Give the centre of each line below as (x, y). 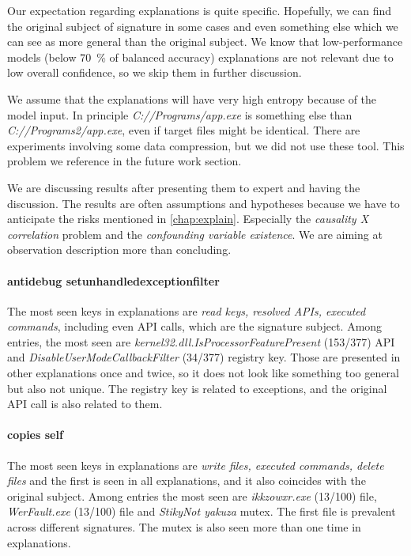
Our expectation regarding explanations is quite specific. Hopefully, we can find (200, 10)
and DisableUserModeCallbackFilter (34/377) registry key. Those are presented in (204, 357)
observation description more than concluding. (119, 250)
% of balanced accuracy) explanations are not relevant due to (245, 57)
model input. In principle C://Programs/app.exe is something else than (180, 114)
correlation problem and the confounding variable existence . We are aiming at (195, 234)
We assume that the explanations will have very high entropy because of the (192, 98)
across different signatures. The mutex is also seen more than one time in (184, 527)
